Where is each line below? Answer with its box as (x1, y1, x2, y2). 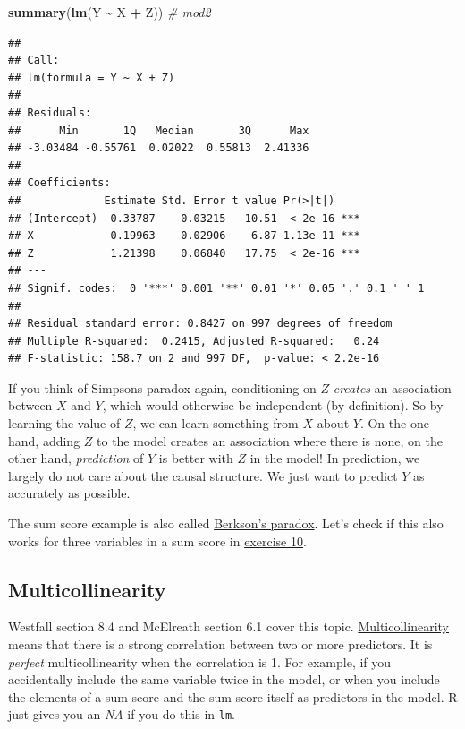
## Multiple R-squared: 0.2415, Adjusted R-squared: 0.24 (8, 334, 380, 347)
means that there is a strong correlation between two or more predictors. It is (8, 635, 433, 654)
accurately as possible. (8, 484, 131, 502)
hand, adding (8, 431, 80, 450)
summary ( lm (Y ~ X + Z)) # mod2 (8, 3, 211, 21)
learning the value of (8, 414, 121, 433)
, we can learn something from (132, 414, 299, 433)
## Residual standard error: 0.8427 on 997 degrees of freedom (8, 317, 393, 330)
